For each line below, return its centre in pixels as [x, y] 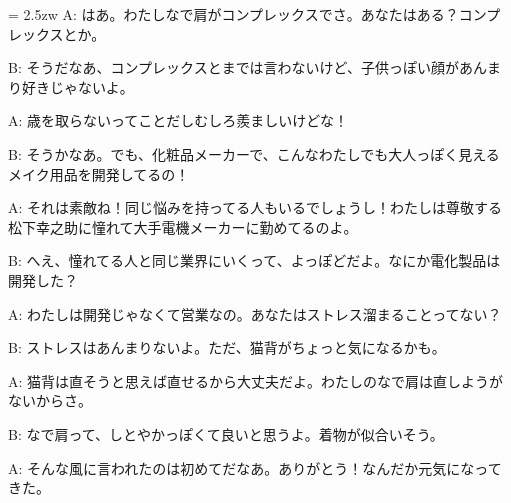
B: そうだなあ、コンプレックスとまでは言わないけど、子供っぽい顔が [233, 67]
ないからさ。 [50, 400]
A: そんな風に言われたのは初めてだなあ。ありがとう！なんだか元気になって [255, 467]
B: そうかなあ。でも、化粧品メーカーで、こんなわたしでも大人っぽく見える [254, 153]
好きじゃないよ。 [77, 86]
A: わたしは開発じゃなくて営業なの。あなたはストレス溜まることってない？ [255, 313]
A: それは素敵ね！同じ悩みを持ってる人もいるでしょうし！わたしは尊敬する [255, 207]
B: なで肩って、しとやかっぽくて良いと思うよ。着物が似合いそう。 [226, 433]
